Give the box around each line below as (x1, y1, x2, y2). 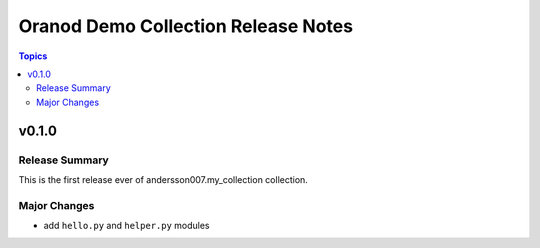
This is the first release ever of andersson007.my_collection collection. (18, 173, 309, 185)
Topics (18, 50, 48, 62)
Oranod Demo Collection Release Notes (18, 15, 354, 37)
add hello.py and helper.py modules (43, 220, 210, 232)
